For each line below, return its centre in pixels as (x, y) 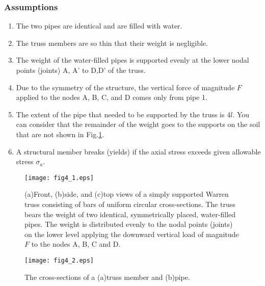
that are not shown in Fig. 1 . (60, 134)
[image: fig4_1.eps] (59, 178)
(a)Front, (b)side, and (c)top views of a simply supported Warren (127, 194)
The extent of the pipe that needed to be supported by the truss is (120, 114)
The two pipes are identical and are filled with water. (99, 26)
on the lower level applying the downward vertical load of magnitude (132, 234)
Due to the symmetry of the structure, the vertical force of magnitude (125, 87)
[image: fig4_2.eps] (59, 260)
